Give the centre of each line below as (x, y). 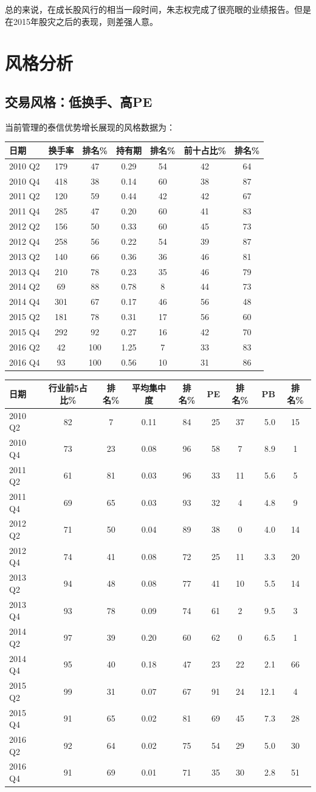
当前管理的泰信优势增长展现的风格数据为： (90, 127)
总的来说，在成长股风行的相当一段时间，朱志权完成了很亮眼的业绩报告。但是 (158, 9)
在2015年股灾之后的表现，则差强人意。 (81, 21)
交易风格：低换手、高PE (79, 101)
